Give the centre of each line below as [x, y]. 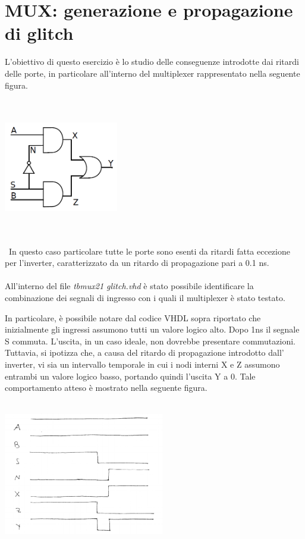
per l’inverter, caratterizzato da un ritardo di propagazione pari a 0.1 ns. [137, 263]
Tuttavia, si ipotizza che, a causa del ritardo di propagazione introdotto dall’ [144, 352]
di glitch [39, 33]
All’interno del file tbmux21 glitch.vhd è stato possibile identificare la [129, 286]
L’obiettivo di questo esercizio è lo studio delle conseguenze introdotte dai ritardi [152, 62]
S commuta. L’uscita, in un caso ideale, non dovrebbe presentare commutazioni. [150, 341]
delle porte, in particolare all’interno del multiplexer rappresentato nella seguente [152, 73]
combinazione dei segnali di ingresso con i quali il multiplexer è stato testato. [145, 298]
